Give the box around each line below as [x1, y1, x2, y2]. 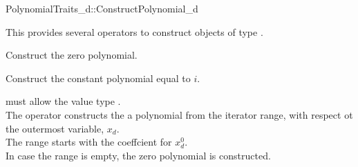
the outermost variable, [6, 121, 104, 135]
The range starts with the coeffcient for [6, 135, 172, 149]
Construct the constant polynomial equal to [6, 70, 191, 85]
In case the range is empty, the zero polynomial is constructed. [6, 148, 271, 162]
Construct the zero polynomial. [6, 48, 138, 62]
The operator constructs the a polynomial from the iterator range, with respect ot [6, 107, 353, 121]
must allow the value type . [6, 94, 121, 108]
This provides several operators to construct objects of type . [6, 24, 263, 39]
